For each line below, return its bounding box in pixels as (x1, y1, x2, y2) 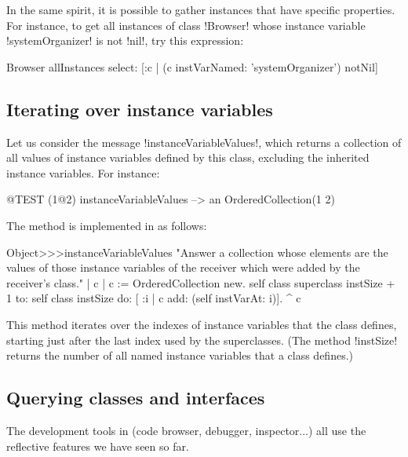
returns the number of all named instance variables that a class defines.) (6, 347, 353, 364)
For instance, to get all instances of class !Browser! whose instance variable (6, 16, 366, 33)
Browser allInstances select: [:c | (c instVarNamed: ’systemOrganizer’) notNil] (6, 58, 378, 75)
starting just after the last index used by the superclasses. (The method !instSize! (6, 331, 398, 348)
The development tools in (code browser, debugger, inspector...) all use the (6, 422, 366, 438)
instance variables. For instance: (6, 164, 160, 181)
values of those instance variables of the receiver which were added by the (6, 259, 360, 276)
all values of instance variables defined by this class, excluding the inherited (6, 149, 370, 166)
